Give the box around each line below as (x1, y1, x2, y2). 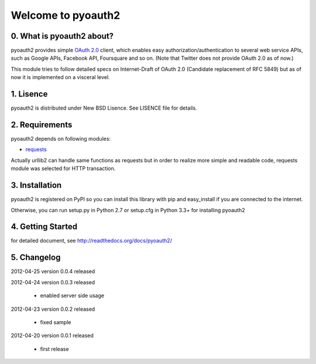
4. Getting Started (11, 222, 78, 232)
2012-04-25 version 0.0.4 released (11, 268, 95, 275)
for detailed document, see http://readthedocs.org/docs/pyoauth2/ (11, 237, 173, 244)
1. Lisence (11, 89, 48, 99)
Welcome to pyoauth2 (11, 9, 121, 22)
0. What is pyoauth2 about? (11, 31, 114, 41)
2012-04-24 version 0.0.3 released (11, 278, 95, 285)
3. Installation (11, 181, 62, 190)
